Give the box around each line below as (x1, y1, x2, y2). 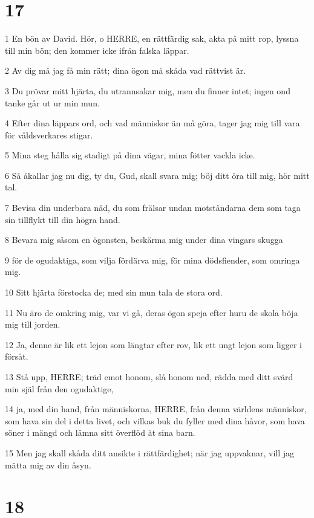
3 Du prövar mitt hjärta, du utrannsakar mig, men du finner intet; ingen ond (5, 84, 290, 97)
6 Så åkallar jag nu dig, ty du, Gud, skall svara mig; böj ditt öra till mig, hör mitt (5, 169, 310, 181)
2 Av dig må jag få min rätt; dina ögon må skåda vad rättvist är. (5, 64, 246, 77)
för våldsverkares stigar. (5, 128, 93, 141)
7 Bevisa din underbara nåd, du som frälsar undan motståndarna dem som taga (5, 201, 301, 214)
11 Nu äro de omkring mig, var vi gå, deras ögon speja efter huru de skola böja (5, 306, 298, 319)
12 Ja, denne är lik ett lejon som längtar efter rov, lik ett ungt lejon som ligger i (5, 338, 302, 351)
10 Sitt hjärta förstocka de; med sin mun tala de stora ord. (5, 286, 223, 299)
